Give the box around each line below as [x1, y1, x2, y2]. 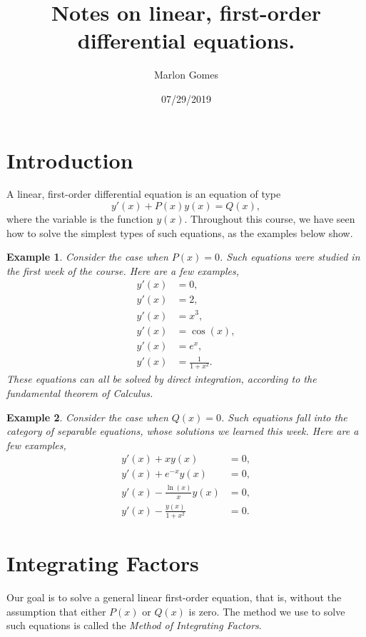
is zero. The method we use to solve [188, 603, 345, 618]
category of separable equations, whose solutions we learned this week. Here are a [6, 423, 359, 438]
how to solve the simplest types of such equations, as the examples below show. [6, 225, 353, 240]
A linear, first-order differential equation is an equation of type [6, 186, 281, 201]
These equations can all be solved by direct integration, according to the [6, 371, 317, 386]
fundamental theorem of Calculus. [6, 385, 153, 400]
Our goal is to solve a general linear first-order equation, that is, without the [6, 590, 342, 605]
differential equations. [77, 26, 295, 55]
